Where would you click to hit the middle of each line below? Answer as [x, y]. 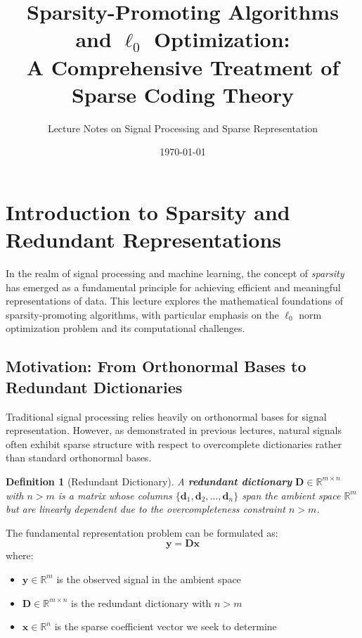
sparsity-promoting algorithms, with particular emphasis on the [142, 314]
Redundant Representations [144, 240]
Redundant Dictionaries [94, 387]
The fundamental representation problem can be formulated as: [142, 532]
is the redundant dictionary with [141, 602]
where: [20, 555]
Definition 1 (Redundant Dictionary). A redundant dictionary [149, 481]
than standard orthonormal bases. [79, 458]
